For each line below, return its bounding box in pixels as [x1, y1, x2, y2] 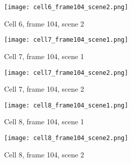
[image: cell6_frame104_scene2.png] [4, 4, 128, 11]
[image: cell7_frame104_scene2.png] [4, 69, 128, 76]
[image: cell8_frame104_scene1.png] [4, 101, 128, 109]
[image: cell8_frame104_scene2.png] [4, 134, 128, 142]
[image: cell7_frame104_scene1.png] [4, 36, 128, 44]
